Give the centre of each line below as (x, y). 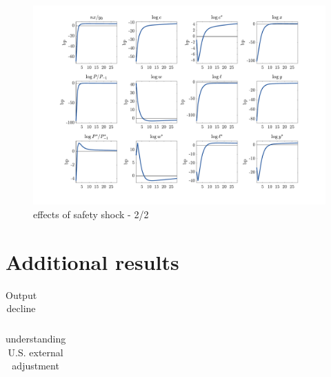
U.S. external (36, 352)
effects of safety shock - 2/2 (91, 214)
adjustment (36, 366)
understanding (36, 339)
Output (21, 294)
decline (21, 308)
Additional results (92, 261)
